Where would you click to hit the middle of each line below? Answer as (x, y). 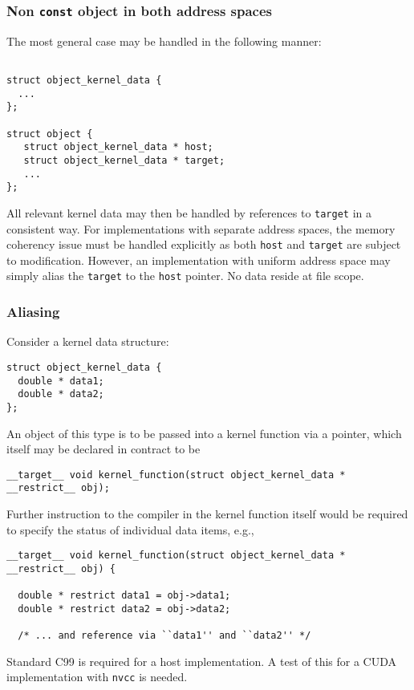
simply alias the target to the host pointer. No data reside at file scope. (185, 276)
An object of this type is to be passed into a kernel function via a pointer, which (204, 433)
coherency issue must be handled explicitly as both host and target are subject (204, 244)
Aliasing (33, 312)
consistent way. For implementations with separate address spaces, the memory (201, 228)
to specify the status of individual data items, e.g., (130, 529)
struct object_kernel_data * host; (118, 147)
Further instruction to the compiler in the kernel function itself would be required (207, 514)
